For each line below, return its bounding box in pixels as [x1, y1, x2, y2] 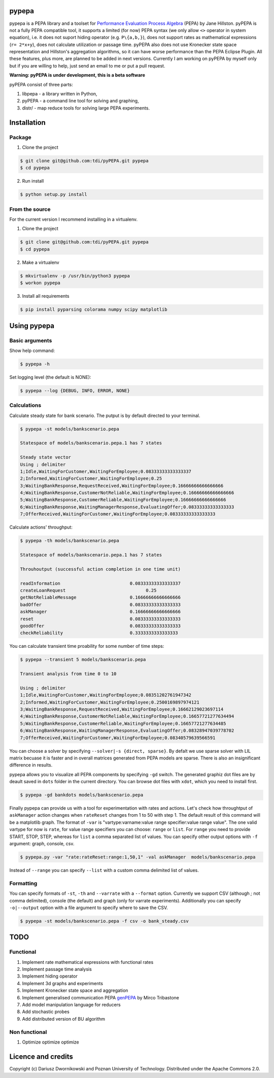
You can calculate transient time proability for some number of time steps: [9, 643, 164, 649]
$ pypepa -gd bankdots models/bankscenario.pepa [20, 792, 144, 798]
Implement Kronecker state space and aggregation [22, 987, 128, 994]
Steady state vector [20, 455, 71, 460]
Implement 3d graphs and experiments [22, 980, 104, 986]
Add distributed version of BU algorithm [22, 1016, 106, 1022]
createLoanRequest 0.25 [20, 587, 157, 593]
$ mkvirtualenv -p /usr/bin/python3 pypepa [20, 273, 130, 279]
